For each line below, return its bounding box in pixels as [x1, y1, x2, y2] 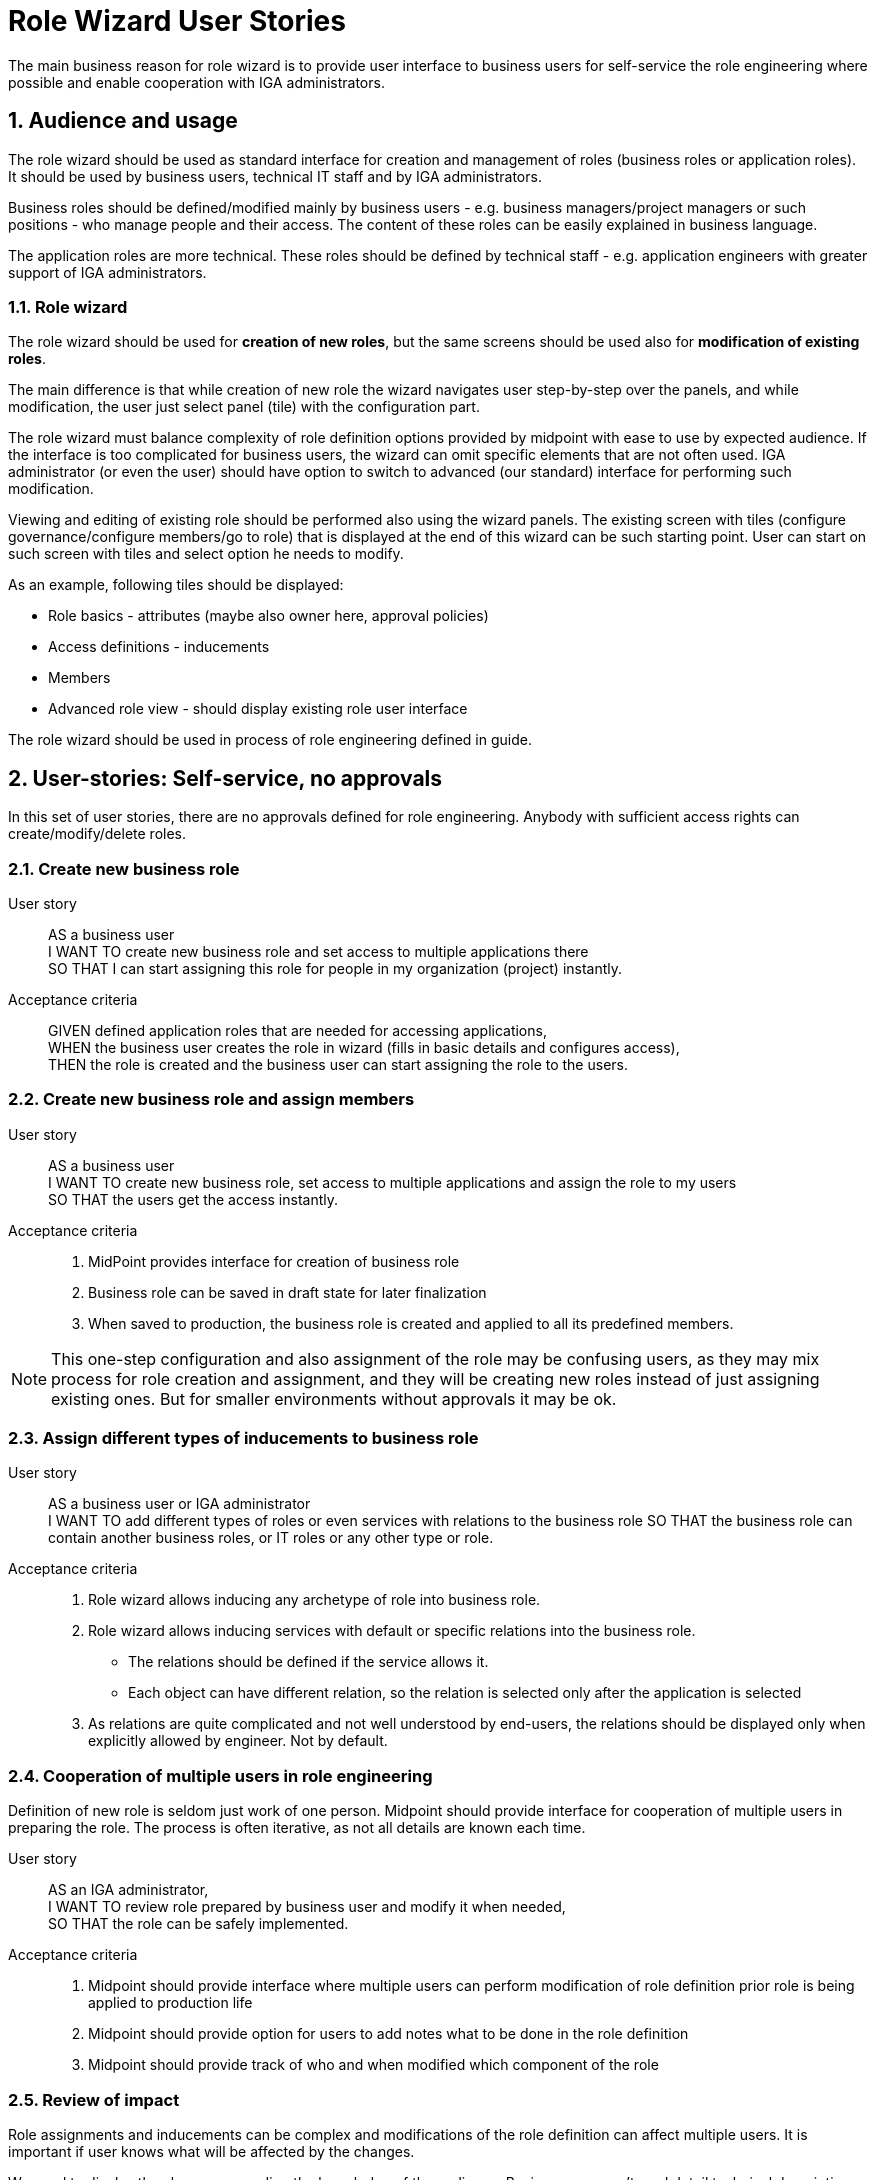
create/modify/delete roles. [8, 825, 187, 843]
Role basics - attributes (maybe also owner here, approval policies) [48, 607, 489, 625]
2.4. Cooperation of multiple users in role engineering [8, 1765, 433, 1786]
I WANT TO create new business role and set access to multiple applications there [48, 942, 589, 960]
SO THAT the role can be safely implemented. [48, 1915, 349, 1933]
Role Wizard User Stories [8, 4, 346, 38]
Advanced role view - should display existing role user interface [48, 700, 468, 718]
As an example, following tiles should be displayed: [8, 576, 344, 594]
